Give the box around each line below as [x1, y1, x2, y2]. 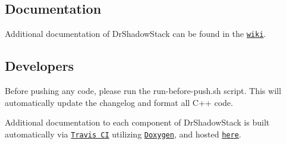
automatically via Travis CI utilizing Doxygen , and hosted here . [5, 127, 241, 140]
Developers [5, 57, 74, 75]
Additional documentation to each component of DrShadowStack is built [5, 116, 270, 129]
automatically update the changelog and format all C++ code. [5, 96, 233, 108]
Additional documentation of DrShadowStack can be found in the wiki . [5, 27, 266, 40]
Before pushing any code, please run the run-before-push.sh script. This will [5, 84, 281, 97]
